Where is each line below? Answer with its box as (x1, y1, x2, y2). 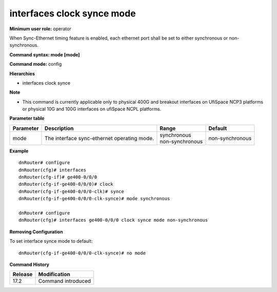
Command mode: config (9, 61, 62, 67)
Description (44, 125, 74, 132)
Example (9, 148, 29, 154)
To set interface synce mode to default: (9, 238, 93, 244)
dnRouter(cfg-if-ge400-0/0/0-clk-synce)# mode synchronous (18, 196, 170, 202)
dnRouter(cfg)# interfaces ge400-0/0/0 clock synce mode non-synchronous (18, 217, 208, 223)
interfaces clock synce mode (9, 8, 136, 19)
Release (12, 271, 33, 278)
